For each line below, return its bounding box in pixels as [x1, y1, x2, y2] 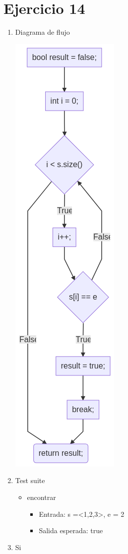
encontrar [27, 492, 56, 502]
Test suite [15, 475, 45, 486]
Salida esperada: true [39, 525, 103, 536]
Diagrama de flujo [15, 27, 70, 37]
